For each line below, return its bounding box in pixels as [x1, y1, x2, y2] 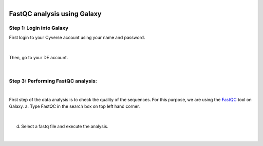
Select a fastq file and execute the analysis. [21, 124, 109, 130]
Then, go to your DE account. [9, 55, 68, 61]
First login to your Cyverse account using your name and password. [9, 34, 146, 41]
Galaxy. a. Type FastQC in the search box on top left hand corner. [9, 103, 140, 109]
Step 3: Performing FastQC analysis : [9, 78, 97, 84]
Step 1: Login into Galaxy [9, 24, 69, 31]
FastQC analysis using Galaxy [9, 10, 102, 18]
